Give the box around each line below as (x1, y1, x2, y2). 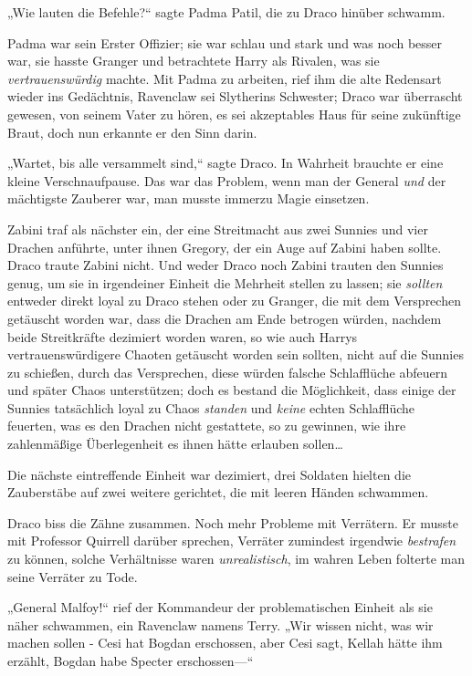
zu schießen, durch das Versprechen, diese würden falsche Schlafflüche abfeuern (7, 362, 448, 381)
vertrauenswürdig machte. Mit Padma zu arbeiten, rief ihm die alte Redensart (7, 68, 442, 88)
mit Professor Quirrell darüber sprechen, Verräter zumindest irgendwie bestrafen (7, 531, 456, 550)
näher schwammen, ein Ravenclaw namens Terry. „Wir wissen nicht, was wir (7, 615, 434, 634)
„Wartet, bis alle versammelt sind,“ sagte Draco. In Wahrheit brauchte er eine (7, 153, 444, 172)
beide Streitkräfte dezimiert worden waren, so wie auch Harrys (7, 327, 358, 346)
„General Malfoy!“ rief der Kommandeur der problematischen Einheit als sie (7, 598, 433, 617)
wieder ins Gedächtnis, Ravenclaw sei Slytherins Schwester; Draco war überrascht (7, 87, 463, 106)
